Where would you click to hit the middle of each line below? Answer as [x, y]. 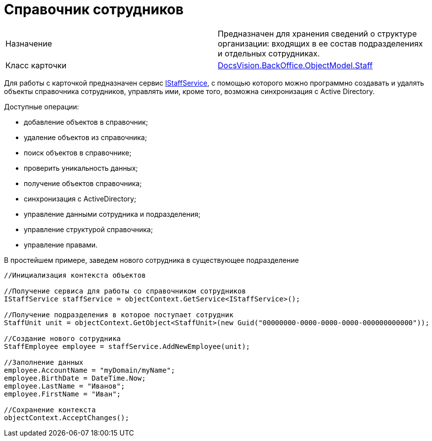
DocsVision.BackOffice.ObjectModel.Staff [295, 65]
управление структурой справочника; [88, 229]
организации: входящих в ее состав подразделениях [320, 43]
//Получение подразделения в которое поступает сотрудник [119, 315]
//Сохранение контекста [50, 410]
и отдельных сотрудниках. [269, 53]
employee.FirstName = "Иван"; [63, 394]
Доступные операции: [42, 106]
